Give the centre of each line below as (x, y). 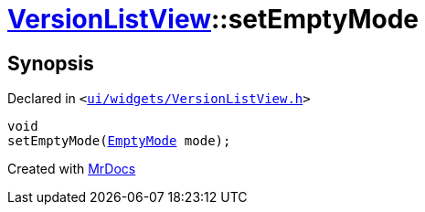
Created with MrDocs (72, 169)
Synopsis (51, 63)
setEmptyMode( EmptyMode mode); (119, 141)
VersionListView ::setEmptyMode (213, 19)
